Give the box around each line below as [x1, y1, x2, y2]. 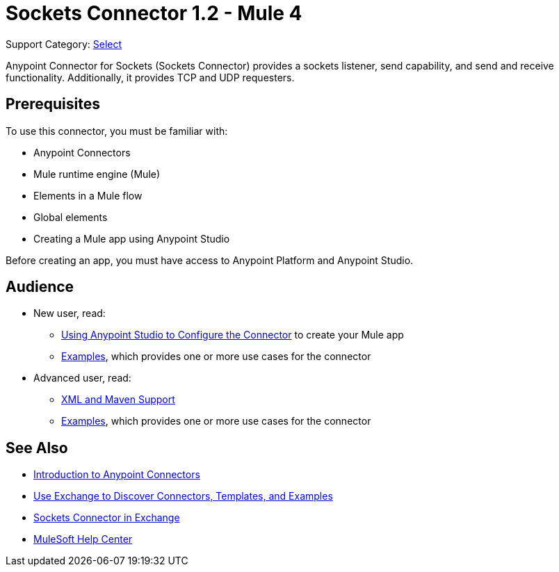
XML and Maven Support [61, 393, 175, 406]
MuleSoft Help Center [33, 533, 133, 546]
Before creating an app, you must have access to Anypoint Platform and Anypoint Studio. [6, 254, 414, 266]
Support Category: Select [6, 38, 122, 50]
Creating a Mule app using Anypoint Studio [33, 232, 230, 245]
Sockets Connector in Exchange [33, 512, 180, 524]
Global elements [33, 211, 108, 223]
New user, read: [33, 307, 106, 320]
